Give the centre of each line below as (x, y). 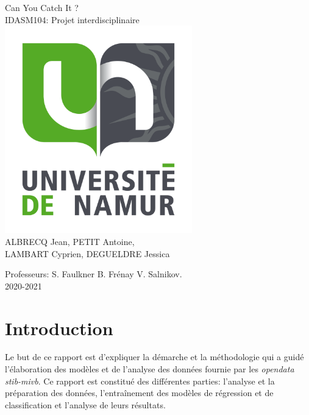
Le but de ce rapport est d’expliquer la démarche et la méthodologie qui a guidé (154, 357)
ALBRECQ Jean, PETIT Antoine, (70, 241)
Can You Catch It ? (42, 7)
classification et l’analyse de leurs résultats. (85, 404)
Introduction (59, 328)
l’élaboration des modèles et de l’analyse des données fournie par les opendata (150, 369)
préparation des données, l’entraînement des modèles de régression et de (139, 393)
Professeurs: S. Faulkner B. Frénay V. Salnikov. (94, 274)
